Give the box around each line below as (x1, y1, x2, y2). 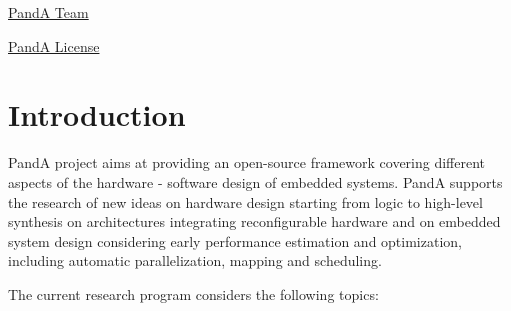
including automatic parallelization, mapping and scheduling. (8, 250, 382, 271)
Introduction (8, 94, 186, 135)
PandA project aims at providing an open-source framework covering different (8, 152, 486, 173)
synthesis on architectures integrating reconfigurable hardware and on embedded (8, 211, 501, 232)
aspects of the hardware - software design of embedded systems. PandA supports (8, 171, 503, 192)
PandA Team (8, 2, 89, 22)
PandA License (8, 35, 100, 56)
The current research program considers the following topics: (8, 283, 379, 304)
